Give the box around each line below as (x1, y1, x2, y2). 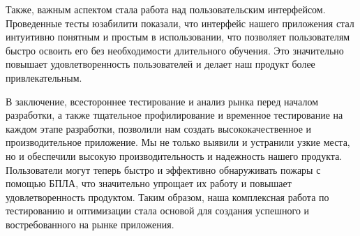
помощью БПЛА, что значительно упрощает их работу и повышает (6, 176, 292, 191)
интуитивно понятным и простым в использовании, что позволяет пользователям (6, 29, 350, 44)
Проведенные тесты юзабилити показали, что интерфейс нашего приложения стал (6, 15, 354, 30)
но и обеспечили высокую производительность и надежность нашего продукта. (6, 148, 343, 163)
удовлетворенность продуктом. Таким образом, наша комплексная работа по (6, 189, 329, 204)
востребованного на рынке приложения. (6, 216, 174, 231)
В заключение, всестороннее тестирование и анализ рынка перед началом (6, 94, 319, 108)
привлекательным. (6, 70, 82, 84)
